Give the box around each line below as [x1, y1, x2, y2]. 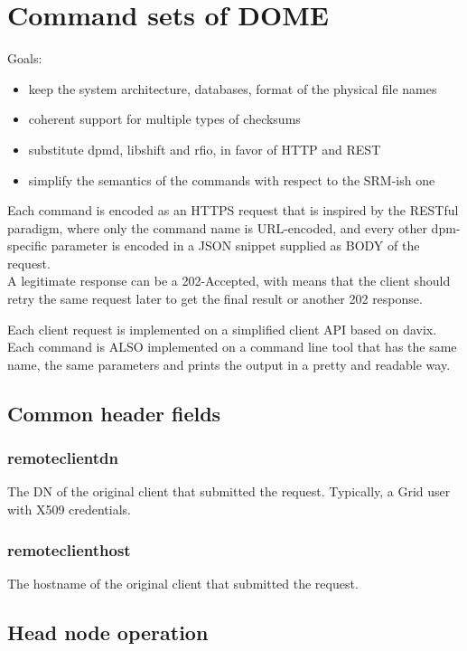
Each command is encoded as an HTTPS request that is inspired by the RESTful [7, 201, 459, 220]
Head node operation [7, 618, 209, 646]
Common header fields [7, 399, 221, 427]
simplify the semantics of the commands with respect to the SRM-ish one [28, 170, 435, 189]
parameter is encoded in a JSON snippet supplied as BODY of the [51, 236, 420, 255]
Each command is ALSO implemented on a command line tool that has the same [7, 337, 457, 356]
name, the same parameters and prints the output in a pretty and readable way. [7, 354, 451, 373]
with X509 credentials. [7, 500, 132, 519]
